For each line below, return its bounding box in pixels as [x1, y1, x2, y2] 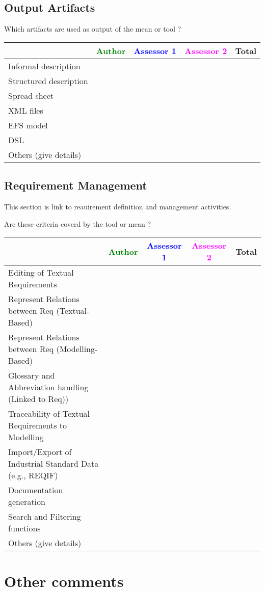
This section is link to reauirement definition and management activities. [4, 201, 231, 211]
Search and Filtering [8, 511, 81, 523]
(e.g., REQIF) [8, 469, 58, 481]
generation [8, 496, 45, 508]
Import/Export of [8, 446, 72, 458]
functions [8, 522, 41, 534]
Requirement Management [4, 177, 147, 193]
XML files [8, 104, 43, 116]
